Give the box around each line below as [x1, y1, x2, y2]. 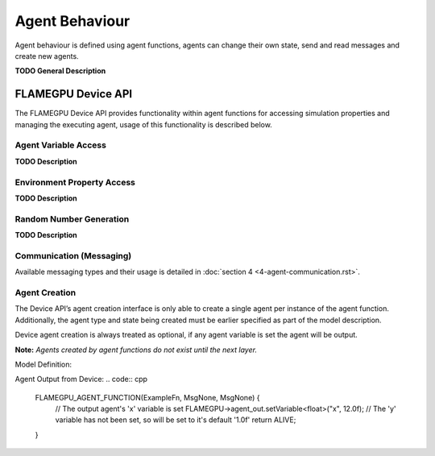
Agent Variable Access [14, 139, 106, 151]
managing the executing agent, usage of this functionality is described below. [14, 119, 273, 129]
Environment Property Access [14, 176, 136, 188]
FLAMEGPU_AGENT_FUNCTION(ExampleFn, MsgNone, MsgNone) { [35, 392, 260, 402]
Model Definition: [14, 359, 72, 369]
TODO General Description [14, 66, 106, 76]
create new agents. [14, 51, 80, 60]
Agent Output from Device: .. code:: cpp [14, 375, 148, 384]
